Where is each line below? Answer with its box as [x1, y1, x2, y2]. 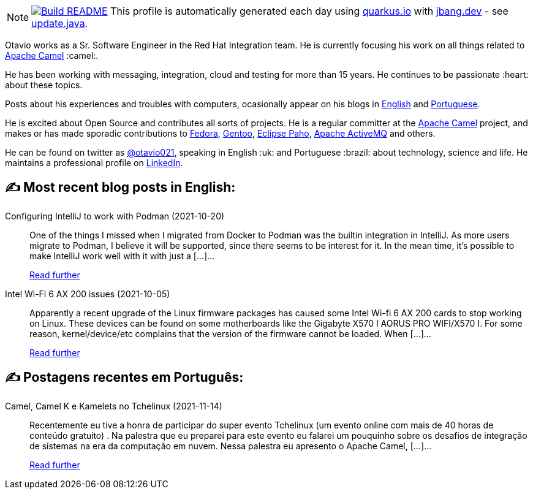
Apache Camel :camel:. [5, 50, 99, 61]
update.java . [31, 17, 88, 29]
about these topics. [5, 80, 83, 90]
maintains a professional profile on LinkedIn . [5, 158, 183, 168]
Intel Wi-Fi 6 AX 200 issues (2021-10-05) [5, 288, 170, 299]
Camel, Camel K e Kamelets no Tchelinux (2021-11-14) [5, 400, 222, 411]
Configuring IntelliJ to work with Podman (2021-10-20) [5, 210, 225, 221]
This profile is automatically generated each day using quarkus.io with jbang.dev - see [110, 5, 508, 17]
